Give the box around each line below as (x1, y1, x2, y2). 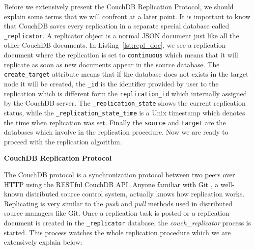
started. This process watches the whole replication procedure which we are (4, 227, 231, 237)
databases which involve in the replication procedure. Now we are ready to (4, 127, 228, 137)
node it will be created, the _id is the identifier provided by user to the (4, 78, 219, 88)
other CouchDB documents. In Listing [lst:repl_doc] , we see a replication (4, 40, 226, 50)
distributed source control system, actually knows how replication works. (26, 189, 245, 199)
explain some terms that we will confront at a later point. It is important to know (4, 11, 251, 21)
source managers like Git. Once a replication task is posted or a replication (4, 208, 229, 218)
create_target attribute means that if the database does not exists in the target (4, 69, 249, 79)
